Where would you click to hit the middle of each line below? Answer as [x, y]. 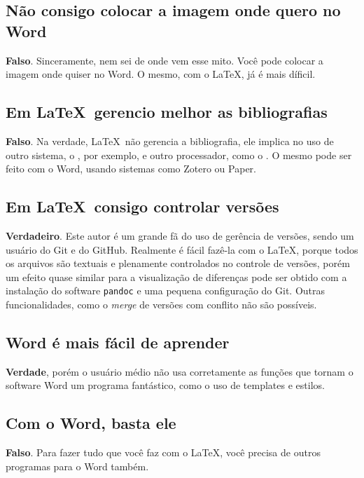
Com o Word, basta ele [91, 423]
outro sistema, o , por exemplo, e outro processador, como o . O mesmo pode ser [179, 155]
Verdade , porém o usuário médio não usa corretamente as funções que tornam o [180, 371]
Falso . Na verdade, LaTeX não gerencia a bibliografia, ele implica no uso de [170, 141]
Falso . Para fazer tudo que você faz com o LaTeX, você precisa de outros [163, 452]
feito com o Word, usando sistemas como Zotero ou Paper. [131, 169]
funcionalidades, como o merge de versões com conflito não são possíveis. [161, 304]
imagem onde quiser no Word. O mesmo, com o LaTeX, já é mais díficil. [161, 74]
